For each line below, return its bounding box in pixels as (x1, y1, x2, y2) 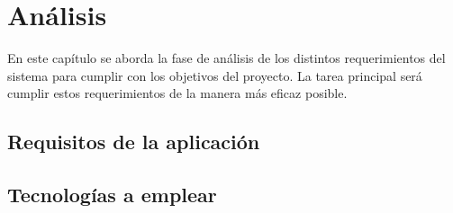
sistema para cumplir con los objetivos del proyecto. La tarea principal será (7, 66, 422, 84)
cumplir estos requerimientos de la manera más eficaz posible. (7, 84, 348, 102)
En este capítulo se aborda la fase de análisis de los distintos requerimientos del (7, 49, 446, 67)
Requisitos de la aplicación (7, 128, 260, 155)
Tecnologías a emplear (7, 181, 217, 209)
